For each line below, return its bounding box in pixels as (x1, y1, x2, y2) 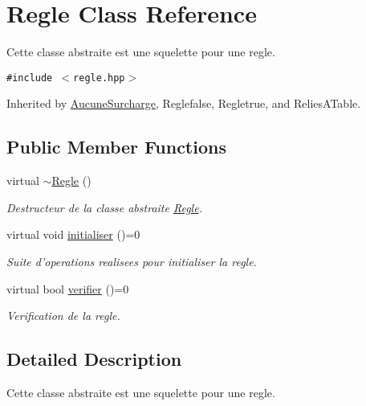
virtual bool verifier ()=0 (6, 280, 129, 297)
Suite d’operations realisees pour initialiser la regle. (6, 252, 257, 269)
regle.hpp (73, 72, 125, 84)
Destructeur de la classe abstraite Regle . (6, 199, 202, 215)
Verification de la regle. (6, 307, 120, 324)
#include (6, 72, 53, 84)
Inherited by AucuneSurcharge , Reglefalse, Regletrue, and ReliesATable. (6, 95, 361, 112)
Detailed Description (6, 347, 182, 371)
